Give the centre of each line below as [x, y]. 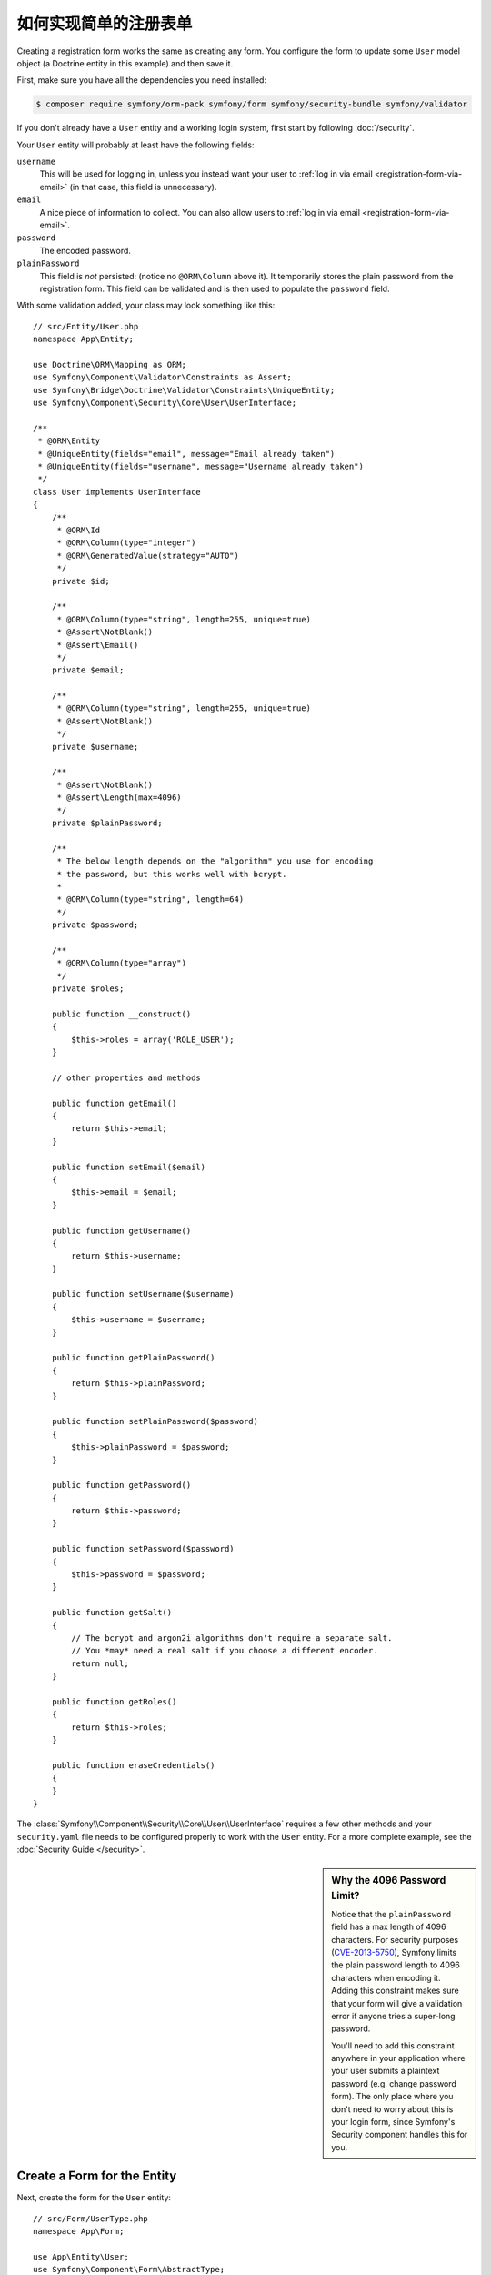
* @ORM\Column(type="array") [121, 963]
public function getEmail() [114, 1103]
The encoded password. [85, 250]
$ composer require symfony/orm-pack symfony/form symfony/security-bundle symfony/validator [252, 104]
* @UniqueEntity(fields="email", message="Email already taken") [186, 454]
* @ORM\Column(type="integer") [126, 543]
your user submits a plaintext [386, 2071]
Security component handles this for [400, 2135]
